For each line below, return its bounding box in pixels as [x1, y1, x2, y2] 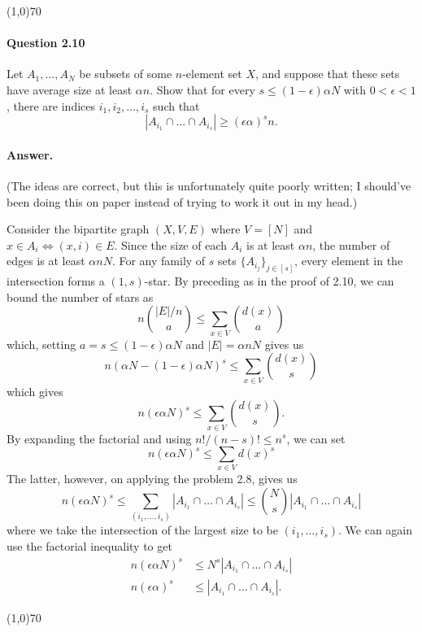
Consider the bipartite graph [7, 220, 150, 238]
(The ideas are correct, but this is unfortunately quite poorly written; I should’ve [7, 177, 411, 194]
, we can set [286, 429, 346, 447]
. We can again [338, 521, 413, 538]
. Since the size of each [114, 236, 228, 253]
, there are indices [7, 97, 96, 114]
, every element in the [294, 252, 403, 269]
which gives [7, 382, 63, 399]
